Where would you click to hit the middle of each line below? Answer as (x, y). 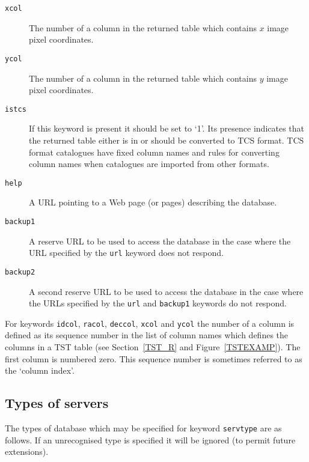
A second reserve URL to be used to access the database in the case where (166, 291)
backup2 (20, 272)
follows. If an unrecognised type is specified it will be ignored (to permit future (150, 439)
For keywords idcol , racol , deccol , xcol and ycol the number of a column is (150, 323)
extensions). (27, 451)
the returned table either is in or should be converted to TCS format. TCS (167, 140)
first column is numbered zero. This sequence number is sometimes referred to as (154, 358)
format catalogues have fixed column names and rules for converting (154, 152)
